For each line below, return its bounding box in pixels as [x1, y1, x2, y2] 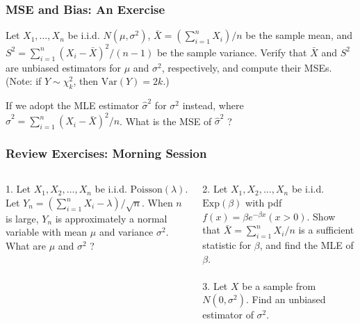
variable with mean [6, 225, 88, 239]
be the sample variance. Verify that [156, 44, 307, 59]
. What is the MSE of [120, 113, 212, 128]
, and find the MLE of [259, 238, 354, 252]
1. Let [6, 181, 31, 196]
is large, [6, 211, 39, 225]
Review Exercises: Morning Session [6, 145, 207, 162]
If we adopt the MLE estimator [6, 98, 139, 113]
